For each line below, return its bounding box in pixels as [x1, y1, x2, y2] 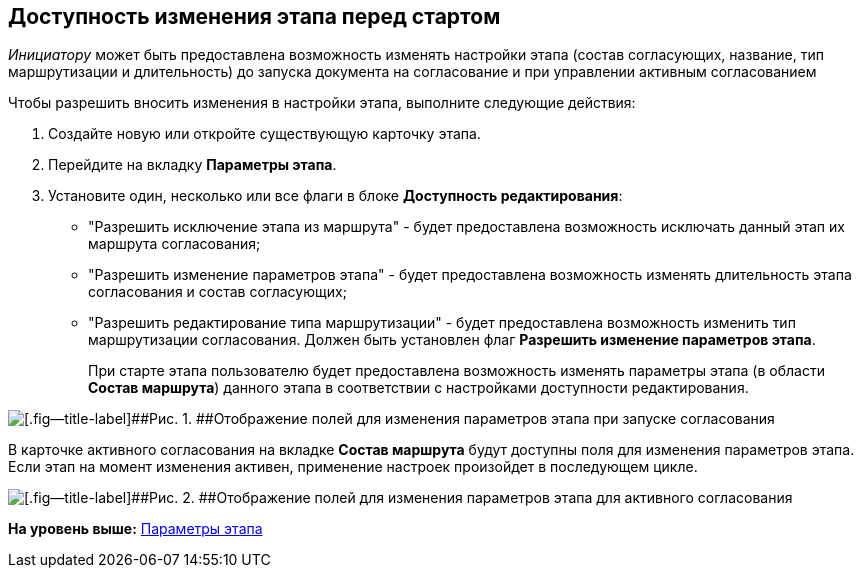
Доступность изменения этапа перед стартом [8, 4, 501, 29]
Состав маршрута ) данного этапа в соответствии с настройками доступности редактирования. [88, 379, 749, 397]
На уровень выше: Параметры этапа [8, 520, 263, 538]
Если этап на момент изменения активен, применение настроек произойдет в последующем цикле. [8, 458, 698, 476]
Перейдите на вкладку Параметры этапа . [48, 156, 337, 174]
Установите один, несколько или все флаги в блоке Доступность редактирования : [48, 187, 623, 205]
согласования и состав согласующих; [88, 283, 347, 301]
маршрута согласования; [88, 235, 261, 253]
